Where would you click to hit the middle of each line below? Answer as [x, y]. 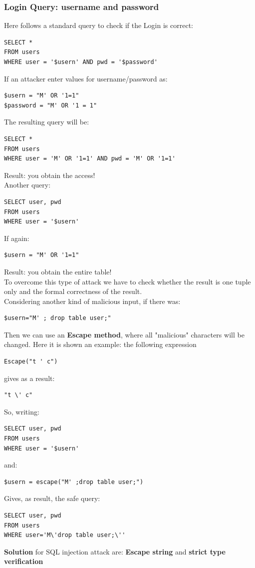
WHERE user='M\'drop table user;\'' [65, 535]
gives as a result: [29, 378]
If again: [17, 238]
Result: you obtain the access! [50, 175]
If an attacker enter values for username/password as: [86, 78]
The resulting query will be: [47, 122]
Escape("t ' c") [31, 362]
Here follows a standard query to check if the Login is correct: [99, 25]
